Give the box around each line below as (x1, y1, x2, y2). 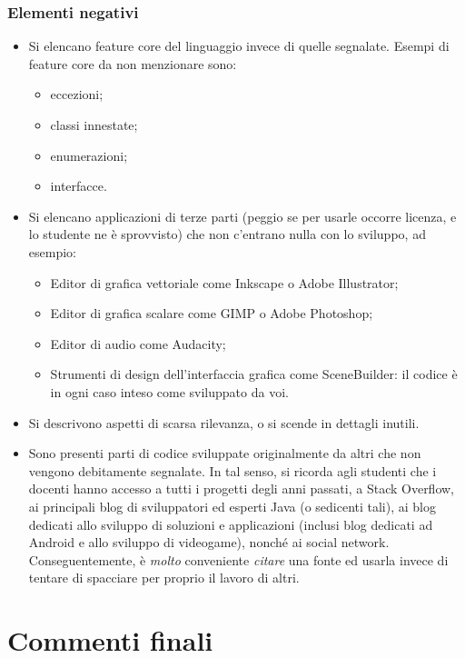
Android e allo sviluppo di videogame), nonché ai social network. (28, 533, 390, 552)
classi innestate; (50, 115, 138, 134)
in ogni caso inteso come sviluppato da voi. (50, 382, 289, 401)
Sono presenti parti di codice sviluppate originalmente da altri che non (28, 444, 421, 463)
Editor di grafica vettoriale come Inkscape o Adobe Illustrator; (50, 273, 399, 292)
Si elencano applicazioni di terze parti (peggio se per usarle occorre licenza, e (28, 206, 457, 225)
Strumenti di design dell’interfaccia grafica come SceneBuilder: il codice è (50, 364, 458, 384)
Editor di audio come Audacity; (50, 334, 226, 353)
